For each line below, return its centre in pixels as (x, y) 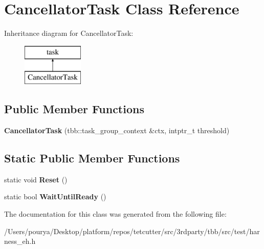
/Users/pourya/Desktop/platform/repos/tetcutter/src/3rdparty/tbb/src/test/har (132, 231)
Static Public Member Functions (92, 158)
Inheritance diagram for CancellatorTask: (69, 33)
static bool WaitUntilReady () (55, 196)
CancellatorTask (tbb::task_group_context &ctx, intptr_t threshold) (117, 130)
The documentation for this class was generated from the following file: (115, 214)
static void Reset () (36, 179)
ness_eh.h (20, 241)
